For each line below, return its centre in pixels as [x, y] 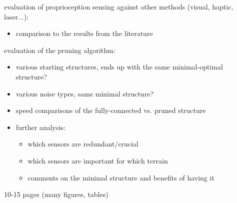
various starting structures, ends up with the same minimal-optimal [119, 67]
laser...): [16, 16]
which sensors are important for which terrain [98, 160]
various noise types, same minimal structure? [85, 93]
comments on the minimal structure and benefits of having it [121, 177]
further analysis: [40, 127]
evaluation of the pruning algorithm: [60, 50]
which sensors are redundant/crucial [83, 144]
